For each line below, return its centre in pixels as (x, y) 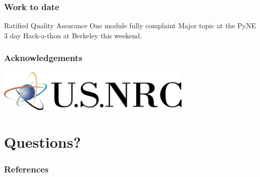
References (26, 169)
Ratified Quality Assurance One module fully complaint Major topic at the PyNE (130, 25)
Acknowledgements (43, 58)
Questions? (42, 141)
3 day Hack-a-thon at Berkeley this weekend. (73, 35)
